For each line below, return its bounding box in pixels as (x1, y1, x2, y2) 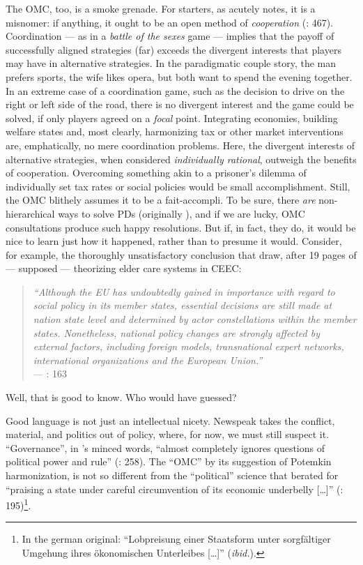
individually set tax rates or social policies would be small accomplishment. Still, (6, 179, 350, 193)
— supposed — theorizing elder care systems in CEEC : (6, 261, 242, 276)
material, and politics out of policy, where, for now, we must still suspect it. (6, 427, 330, 442)
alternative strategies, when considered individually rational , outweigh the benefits (6, 151, 357, 166)
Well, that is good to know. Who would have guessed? (6, 390, 237, 405)
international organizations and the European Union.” (33, 352, 263, 367)
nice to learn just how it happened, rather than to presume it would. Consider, (6, 234, 342, 248)
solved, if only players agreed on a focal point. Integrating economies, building (6, 110, 338, 125)
